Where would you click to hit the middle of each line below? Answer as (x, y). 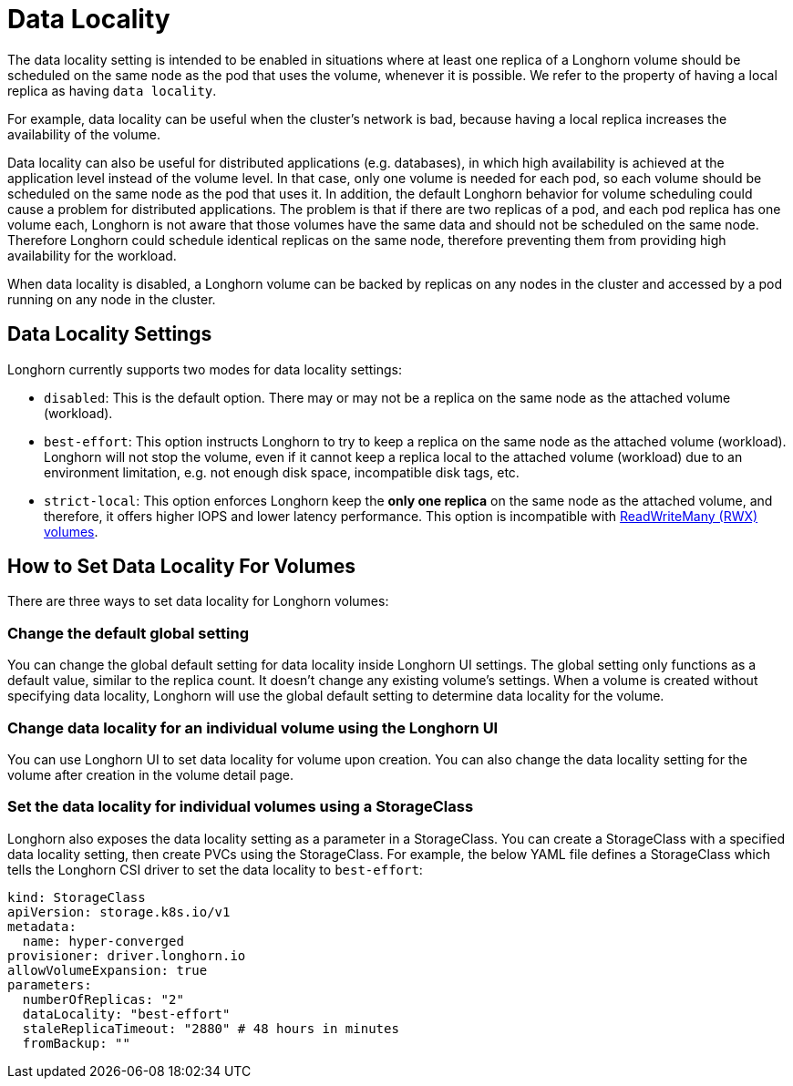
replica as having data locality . (112, 90)
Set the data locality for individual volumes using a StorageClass (241, 807)
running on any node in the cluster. (112, 299)
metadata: (42, 926)
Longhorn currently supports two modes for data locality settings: (205, 369)
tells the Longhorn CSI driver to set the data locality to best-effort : (215, 869)
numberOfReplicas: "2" (103, 999)
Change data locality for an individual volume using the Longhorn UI (253, 727)
